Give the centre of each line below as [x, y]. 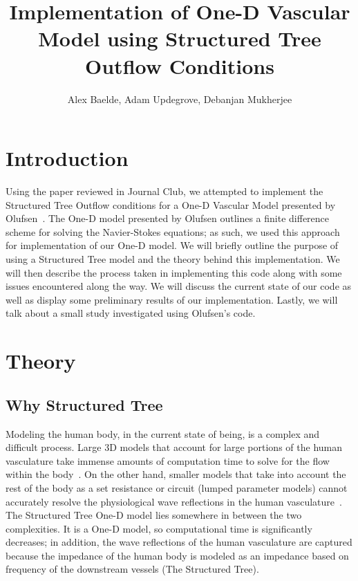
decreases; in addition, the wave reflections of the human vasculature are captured [179, 542]
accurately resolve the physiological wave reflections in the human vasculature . [174, 501]
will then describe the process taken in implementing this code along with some [174, 272]
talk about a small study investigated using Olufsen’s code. [131, 313]
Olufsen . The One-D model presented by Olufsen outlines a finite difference [168, 218]
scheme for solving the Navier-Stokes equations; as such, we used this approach [173, 231]
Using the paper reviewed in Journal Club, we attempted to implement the [164, 191]
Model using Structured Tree [180, 38]
